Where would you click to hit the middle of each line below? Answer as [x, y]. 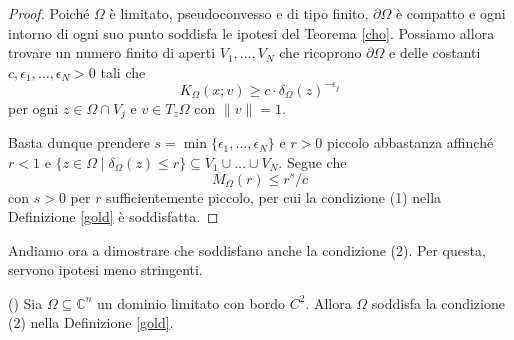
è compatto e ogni [450, 13]
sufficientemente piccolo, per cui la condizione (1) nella [274, 196]
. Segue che [312, 161]
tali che [123, 71]
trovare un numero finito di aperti [112, 52]
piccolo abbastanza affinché [410, 142]
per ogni [33, 107]
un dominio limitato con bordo [191, 302]
